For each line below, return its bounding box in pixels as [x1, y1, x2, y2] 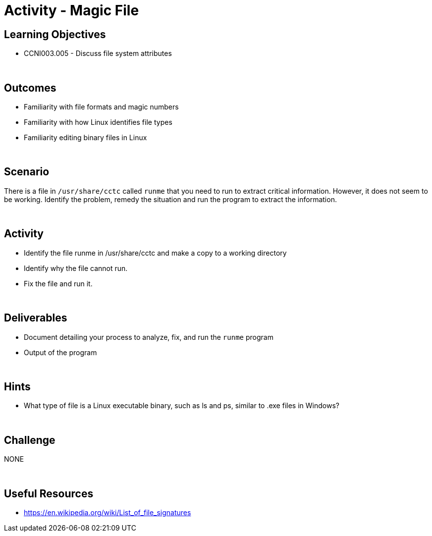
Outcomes [4, 81, 56, 94]
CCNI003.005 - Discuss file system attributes [24, 49, 172, 58]
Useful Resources [4, 487, 94, 500]
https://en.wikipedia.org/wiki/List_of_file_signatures [24, 508, 191, 517]
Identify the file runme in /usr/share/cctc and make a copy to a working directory [24, 248, 287, 257]
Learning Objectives [4, 28, 106, 41]
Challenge [4, 433, 55, 446]
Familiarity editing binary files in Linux [24, 133, 147, 142]
